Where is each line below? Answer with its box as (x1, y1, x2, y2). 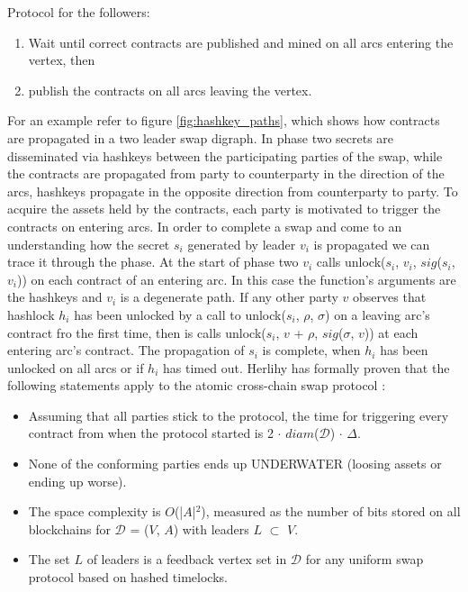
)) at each (364, 323, 418, 342)
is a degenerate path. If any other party (120, 287, 338, 306)
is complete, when (262, 341, 361, 360)
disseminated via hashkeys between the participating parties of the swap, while (7, 146, 443, 165)
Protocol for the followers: (7, 3, 150, 21)
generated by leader (187, 234, 296, 253)
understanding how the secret (7, 234, 170, 253)
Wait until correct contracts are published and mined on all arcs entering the (28, 32, 454, 51)
